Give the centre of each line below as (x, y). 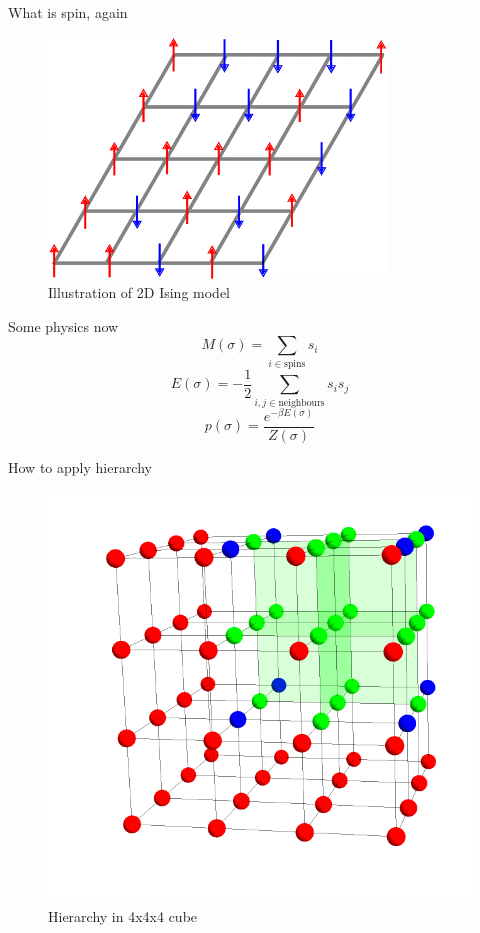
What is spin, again (68, 12)
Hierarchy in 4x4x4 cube (123, 915)
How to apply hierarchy (80, 466)
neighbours (301, 402)
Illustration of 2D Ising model (139, 292)
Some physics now (63, 325)
